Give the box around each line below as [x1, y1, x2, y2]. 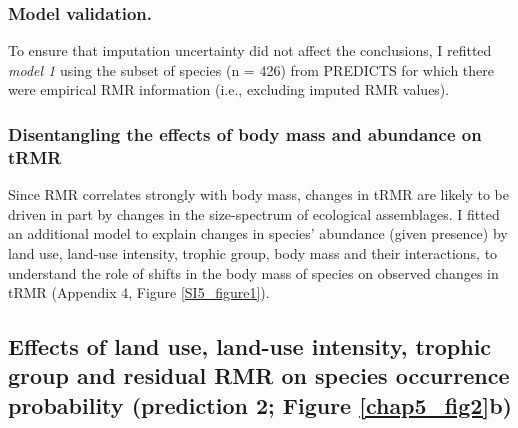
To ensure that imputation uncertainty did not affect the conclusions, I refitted [8, 40, 492, 61]
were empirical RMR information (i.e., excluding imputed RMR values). [8, 79, 450, 100]
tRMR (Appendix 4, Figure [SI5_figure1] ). [8, 282, 270, 303]
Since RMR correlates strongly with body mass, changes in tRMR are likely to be [8, 184, 510, 205]
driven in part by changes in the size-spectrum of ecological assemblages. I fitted [8, 203, 500, 224]
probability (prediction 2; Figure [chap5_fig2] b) [8, 389, 512, 420]
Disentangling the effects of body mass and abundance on [8, 121, 482, 146]
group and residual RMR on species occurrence [8, 360, 510, 391]
